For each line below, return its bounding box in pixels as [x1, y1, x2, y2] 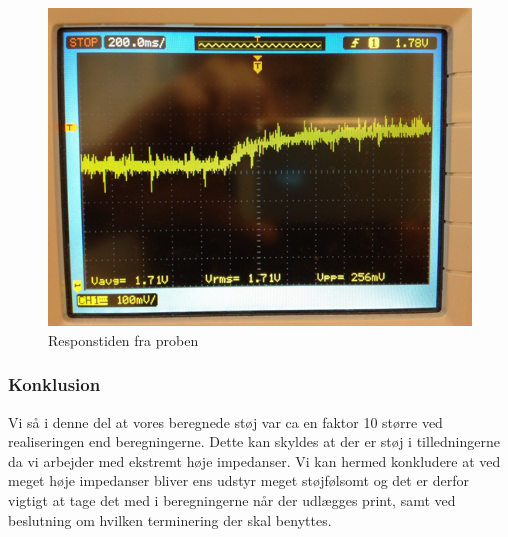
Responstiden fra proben [48, 329, 199, 350]
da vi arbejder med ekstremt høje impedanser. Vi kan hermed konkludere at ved [8, 450, 501, 471]
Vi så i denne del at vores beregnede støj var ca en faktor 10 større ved [8, 411, 443, 432]
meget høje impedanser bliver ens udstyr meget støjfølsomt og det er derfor [8, 470, 470, 491]
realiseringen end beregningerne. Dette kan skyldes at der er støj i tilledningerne [8, 431, 500, 452]
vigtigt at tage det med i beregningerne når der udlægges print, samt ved [8, 489, 456, 510]
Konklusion [8, 372, 101, 397]
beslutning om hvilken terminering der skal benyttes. [8, 509, 332, 530]
